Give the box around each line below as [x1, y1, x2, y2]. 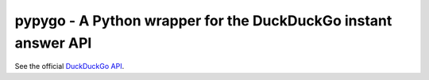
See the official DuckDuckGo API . [14, 62, 125, 71]
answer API [14, 34, 92, 51]
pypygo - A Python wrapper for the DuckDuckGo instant [14, 12, 392, 29]
